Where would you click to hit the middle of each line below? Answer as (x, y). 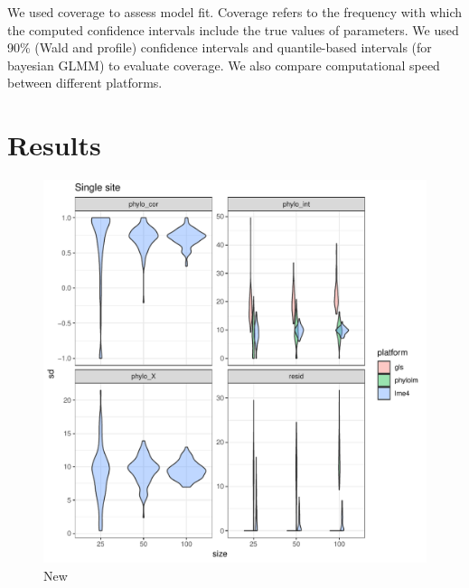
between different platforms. (85, 83)
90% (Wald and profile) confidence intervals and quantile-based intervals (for (220, 47)
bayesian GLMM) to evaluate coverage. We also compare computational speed (224, 65)
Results (54, 145)
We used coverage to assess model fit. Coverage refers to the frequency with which (235, 12)
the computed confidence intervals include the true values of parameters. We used (233, 29)
